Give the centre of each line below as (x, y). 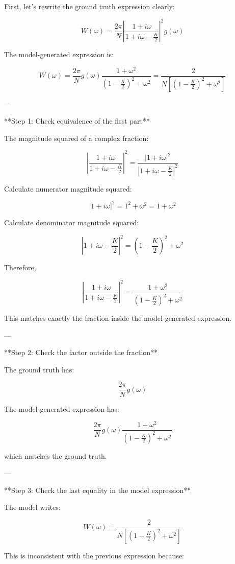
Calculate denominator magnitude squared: (72, 222)
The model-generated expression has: (62, 408)
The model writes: (32, 507)
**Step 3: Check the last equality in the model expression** (98, 490)
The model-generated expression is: (59, 54)
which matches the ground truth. (56, 455)
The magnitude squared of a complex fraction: (76, 138)
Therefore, (20, 267)
